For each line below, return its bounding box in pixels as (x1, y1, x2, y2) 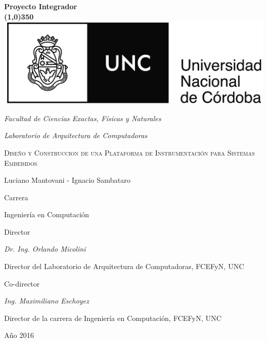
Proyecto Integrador (4, 1, 77, 11)
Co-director (4, 278, 40, 289)
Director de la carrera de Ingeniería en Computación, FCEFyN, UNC (4, 312, 222, 323)
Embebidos (4, 157, 37, 168)
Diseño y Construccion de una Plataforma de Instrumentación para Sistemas (4, 147, 255, 158)
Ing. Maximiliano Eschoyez (4, 295, 89, 306)
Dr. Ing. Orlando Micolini (4, 243, 86, 254)
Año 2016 (4, 330, 34, 340)
